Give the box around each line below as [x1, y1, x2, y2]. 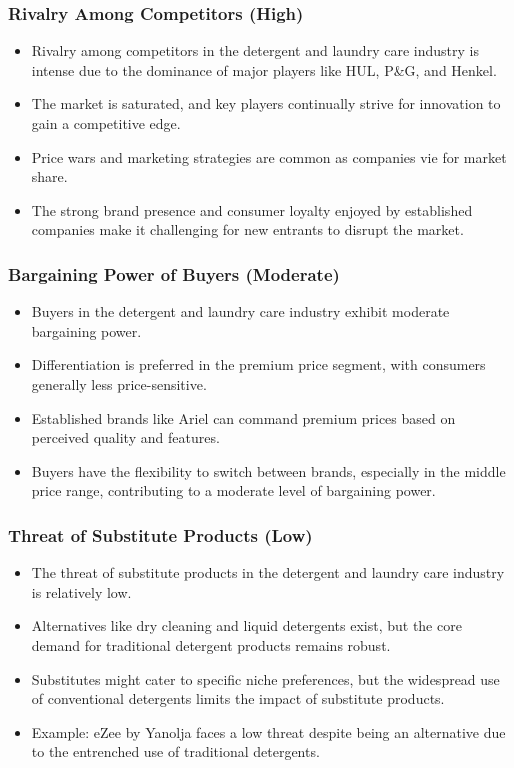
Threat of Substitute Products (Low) [8, 522, 313, 547]
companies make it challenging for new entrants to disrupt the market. [31, 219, 464, 240]
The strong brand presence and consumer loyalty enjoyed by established [31, 199, 473, 220]
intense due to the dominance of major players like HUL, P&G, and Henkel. [31, 59, 497, 80]
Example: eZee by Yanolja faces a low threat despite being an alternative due [31, 721, 506, 742]
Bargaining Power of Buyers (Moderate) [8, 261, 340, 286]
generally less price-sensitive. [31, 373, 207, 394]
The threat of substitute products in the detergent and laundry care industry [31, 562, 505, 583]
